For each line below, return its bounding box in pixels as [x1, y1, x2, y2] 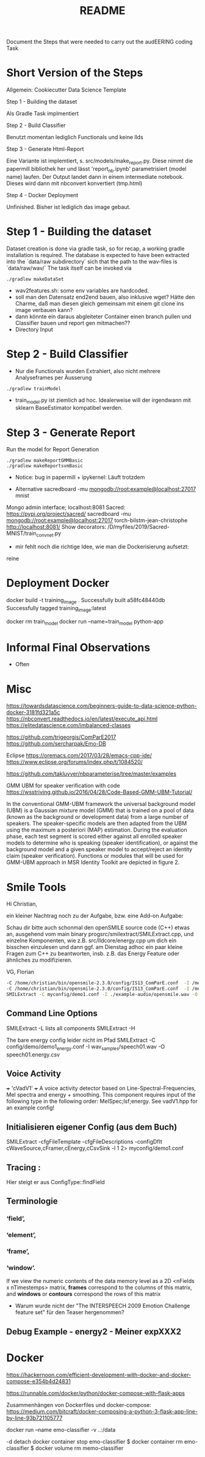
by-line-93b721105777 [6, 1414, 63, 1422]
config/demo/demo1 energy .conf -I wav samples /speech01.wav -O [6, 1042, 165, 1052]
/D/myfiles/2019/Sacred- [107, 523, 170, 531]
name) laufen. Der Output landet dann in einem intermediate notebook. [6, 173, 184, 180]
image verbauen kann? [15, 306, 73, 313]
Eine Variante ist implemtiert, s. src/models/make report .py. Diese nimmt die [6, 157, 193, 165]
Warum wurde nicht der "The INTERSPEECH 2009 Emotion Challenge [15, 1302, 190, 1310]
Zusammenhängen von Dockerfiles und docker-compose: [6, 1401, 151, 1408]
